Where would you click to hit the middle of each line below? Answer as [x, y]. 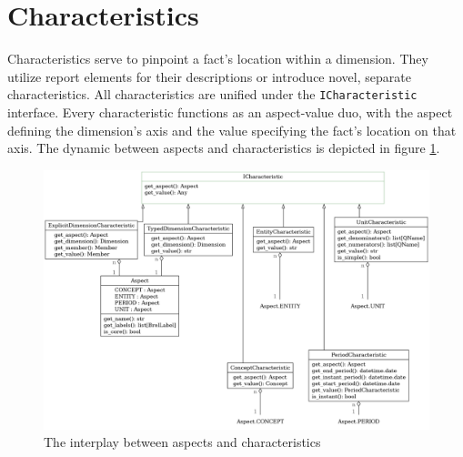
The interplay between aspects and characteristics [182, 442]
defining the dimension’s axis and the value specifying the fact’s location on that [232, 130]
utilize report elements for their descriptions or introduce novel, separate [209, 76]
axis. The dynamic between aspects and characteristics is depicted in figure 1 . [224, 148]
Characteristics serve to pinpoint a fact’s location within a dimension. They [218, 59]
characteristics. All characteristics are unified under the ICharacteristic [212, 94]
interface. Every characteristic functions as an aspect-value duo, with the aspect [230, 112]
